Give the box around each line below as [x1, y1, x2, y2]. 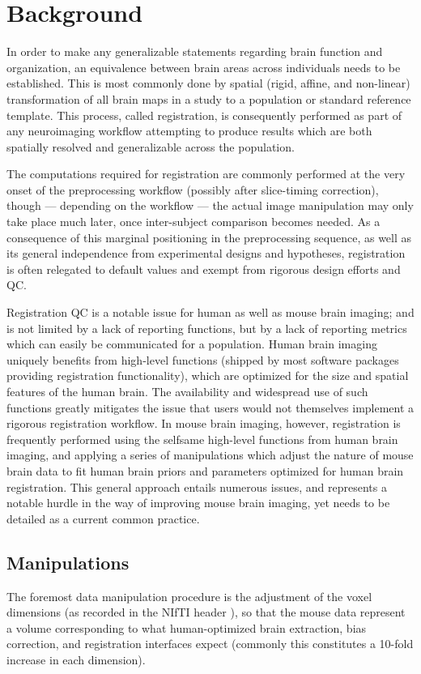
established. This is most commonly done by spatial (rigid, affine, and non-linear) [6, 75, 410, 92]
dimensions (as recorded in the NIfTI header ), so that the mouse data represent [6, 604, 406, 621]
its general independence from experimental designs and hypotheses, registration [6, 245, 406, 262]
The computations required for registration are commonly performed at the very [6, 165, 406, 182]
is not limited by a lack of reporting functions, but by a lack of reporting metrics [6, 319, 407, 336]
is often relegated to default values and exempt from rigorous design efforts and [6, 260, 401, 277]
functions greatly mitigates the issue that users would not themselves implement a [6, 399, 415, 416]
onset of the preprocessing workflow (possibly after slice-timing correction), [6, 181, 379, 198]
